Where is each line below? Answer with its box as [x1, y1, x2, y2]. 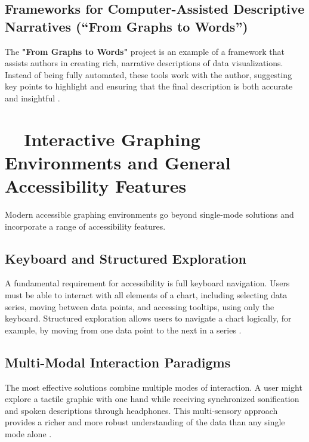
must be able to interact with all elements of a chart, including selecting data [5, 289, 288, 301]
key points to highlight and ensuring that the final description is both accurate [5, 80, 293, 92]
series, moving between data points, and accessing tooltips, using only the [5, 300, 274, 313]
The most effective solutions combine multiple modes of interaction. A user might [5, 381, 302, 393]
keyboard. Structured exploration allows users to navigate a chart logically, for [5, 312, 292, 324]
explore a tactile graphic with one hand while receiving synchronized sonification [5, 392, 299, 405]
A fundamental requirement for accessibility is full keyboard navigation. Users [5, 277, 290, 289]
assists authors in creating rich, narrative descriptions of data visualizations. [5, 57, 283, 69]
